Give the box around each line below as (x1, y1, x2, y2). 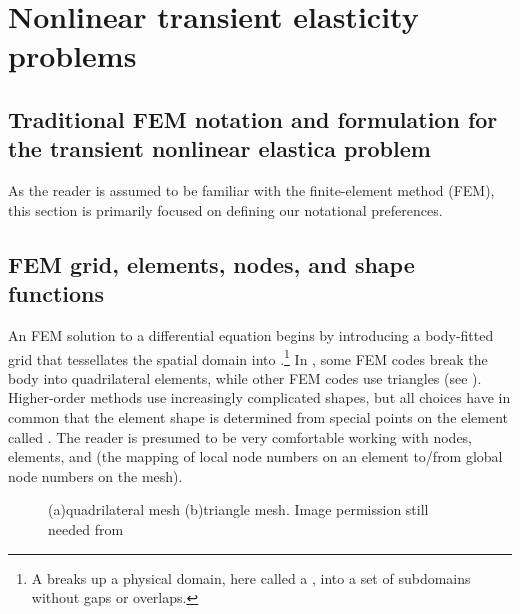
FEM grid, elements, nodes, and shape (8, 248, 415, 279)
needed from (48, 518, 124, 539)
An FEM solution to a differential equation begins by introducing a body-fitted (8, 324, 494, 345)
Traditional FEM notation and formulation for (8, 103, 498, 134)
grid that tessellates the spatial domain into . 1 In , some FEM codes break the (8, 345, 488, 369)
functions (8, 278, 105, 309)
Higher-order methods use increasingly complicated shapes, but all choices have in (8, 387, 511, 408)
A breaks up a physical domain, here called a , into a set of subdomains (31, 567, 471, 588)
